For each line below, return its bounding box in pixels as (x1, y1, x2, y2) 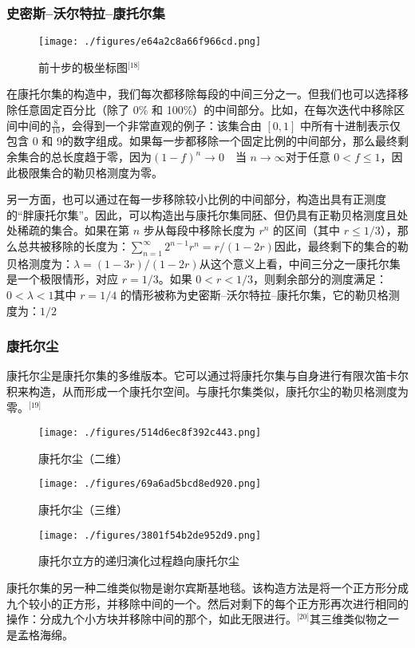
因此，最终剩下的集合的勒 (274, 238, 409, 255)
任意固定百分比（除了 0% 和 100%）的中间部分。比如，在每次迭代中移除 (17, 101, 394, 118)
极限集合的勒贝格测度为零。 (17, 164, 163, 180)
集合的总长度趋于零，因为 (17, 148, 152, 165)
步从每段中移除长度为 (143, 222, 255, 239)
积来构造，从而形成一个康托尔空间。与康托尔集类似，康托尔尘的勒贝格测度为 (6, 383, 409, 400)
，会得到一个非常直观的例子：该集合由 (60, 117, 262, 133)
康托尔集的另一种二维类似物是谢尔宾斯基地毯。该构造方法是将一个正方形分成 (6, 579, 409, 595)
